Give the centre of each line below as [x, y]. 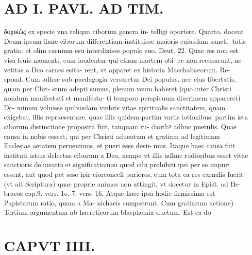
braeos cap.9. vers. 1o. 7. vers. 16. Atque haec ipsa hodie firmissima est [109, 193]
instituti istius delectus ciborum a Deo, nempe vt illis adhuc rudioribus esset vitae [126, 155]
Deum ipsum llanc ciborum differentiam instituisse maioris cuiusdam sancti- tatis [125, 41]
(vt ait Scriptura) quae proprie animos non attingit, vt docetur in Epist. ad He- [122, 183]
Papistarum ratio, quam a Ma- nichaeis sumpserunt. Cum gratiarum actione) [119, 202]
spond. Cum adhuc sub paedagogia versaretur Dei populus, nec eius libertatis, [120, 79]
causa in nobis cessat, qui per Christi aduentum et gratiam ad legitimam [112, 136]
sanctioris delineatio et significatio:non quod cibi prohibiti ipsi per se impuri [117, 164]
